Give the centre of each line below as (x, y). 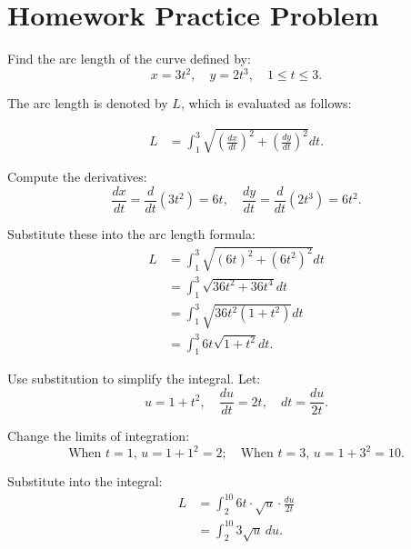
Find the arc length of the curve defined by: (129, 59)
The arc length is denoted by (88, 103)
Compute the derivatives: (77, 177)
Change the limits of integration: (99, 436)
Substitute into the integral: (85, 481)
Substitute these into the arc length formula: (131, 234)
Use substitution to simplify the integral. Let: (134, 379)
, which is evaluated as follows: (266, 103)
